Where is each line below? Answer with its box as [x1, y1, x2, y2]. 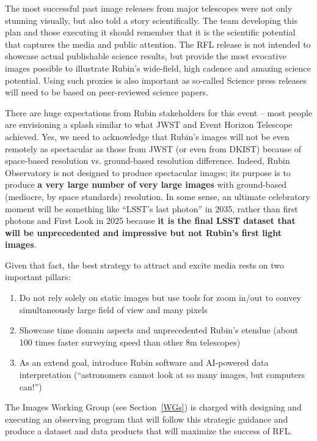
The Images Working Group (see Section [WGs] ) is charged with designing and [5, 401, 302, 413]
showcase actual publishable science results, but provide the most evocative [5, 50, 286, 62]
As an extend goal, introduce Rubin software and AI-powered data [19, 356, 269, 369]
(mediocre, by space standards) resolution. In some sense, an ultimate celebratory [5, 190, 310, 202]
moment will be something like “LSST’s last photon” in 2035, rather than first [5, 202, 298, 215]
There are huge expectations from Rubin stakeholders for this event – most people [5, 106, 313, 119]
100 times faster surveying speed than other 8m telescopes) [19, 335, 241, 348]
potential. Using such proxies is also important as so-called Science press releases [5, 73, 307, 86]
